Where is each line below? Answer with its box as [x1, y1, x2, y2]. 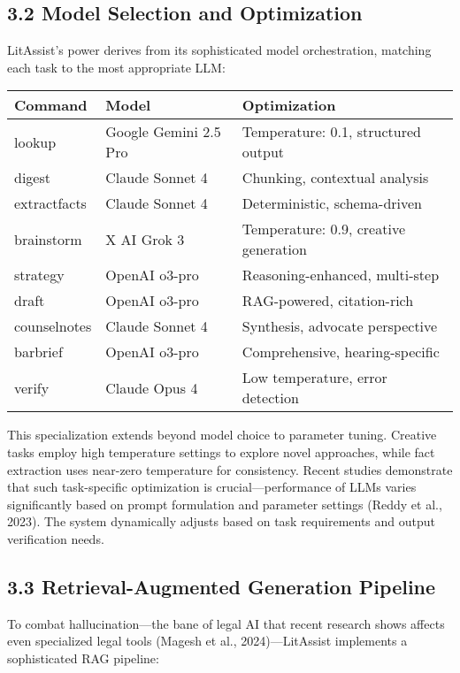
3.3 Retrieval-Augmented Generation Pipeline [7, 572, 436, 600]
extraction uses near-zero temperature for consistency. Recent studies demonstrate [7, 460, 453, 478]
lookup [14, 131, 57, 152]
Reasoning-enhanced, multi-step [241, 264, 440, 286]
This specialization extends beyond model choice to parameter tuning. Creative [7, 425, 437, 444]
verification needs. [7, 529, 104, 547]
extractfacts [14, 193, 87, 214]
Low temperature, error [241, 367, 387, 388]
